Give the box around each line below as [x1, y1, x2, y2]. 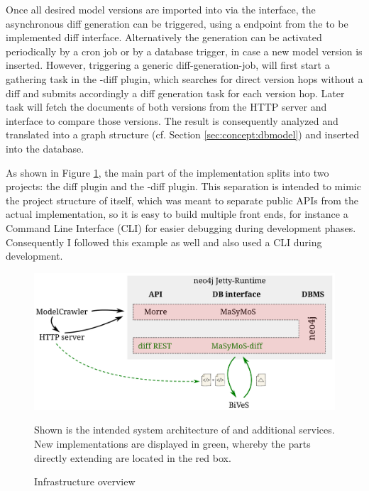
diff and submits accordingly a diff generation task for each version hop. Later [6, 85, 345, 100]
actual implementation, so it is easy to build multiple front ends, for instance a [6, 206, 348, 221]
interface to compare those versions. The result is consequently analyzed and [6, 113, 338, 128]
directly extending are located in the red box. [34, 450, 231, 465]
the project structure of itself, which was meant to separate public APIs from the [6, 192, 358, 207]
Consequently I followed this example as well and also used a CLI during [6, 234, 322, 249]
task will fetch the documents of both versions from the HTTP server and [6, 99, 327, 114]
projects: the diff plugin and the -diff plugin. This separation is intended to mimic [6, 179, 361, 194]
